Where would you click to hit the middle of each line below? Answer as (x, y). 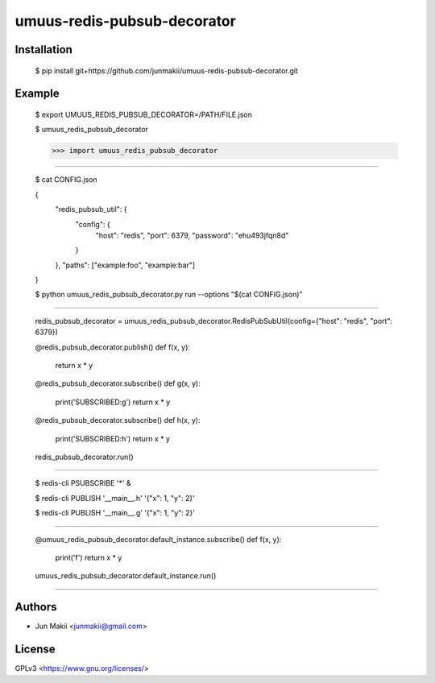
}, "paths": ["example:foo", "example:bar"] (125, 265)
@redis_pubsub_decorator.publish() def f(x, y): (113, 347)
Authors (36, 607)
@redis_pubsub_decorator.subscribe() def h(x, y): (118, 420)
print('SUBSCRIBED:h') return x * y (113, 438)
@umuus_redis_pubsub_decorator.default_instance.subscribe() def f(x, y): (158, 539)
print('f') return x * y (89, 557)
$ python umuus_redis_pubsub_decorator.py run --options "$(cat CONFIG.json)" (169, 295)
